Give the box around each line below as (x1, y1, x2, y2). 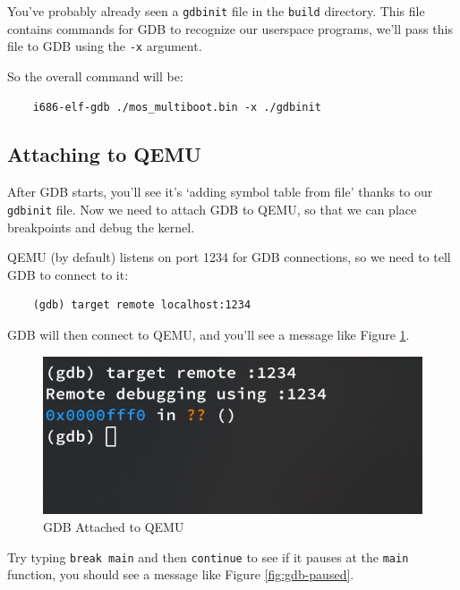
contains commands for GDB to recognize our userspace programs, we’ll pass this (7, 19, 453, 38)
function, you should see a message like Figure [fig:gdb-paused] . (7, 565, 354, 584)
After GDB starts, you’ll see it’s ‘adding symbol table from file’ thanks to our (7, 182, 433, 201)
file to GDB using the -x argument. (7, 37, 202, 55)
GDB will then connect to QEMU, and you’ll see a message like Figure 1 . (7, 324, 410, 343)
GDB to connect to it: (7, 265, 129, 283)
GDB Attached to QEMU (43, 518, 184, 535)
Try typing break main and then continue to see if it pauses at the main (7, 547, 409, 566)
